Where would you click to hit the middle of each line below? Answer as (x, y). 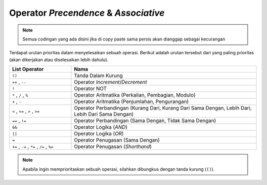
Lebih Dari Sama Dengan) (104, 114)
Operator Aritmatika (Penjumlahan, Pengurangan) (131, 102)
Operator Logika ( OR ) (99, 134)
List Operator (28, 69)
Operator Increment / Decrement (111, 82)
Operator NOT (90, 89)
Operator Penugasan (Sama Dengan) (117, 140)
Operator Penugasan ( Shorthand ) (113, 147)
